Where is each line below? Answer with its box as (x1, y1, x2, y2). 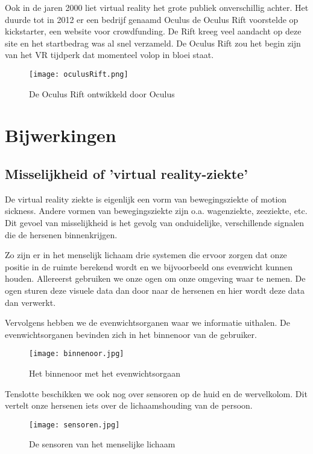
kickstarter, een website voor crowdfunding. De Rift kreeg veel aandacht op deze (5, 25, 302, 37)
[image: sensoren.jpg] (29, 420, 120, 429)
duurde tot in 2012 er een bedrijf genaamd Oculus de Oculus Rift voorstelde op (5, 13, 299, 25)
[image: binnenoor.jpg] (29, 349, 124, 358)
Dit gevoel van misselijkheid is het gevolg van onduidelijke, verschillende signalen (5, 216, 305, 229)
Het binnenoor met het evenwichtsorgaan (29, 366, 180, 379)
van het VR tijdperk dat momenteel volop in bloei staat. (5, 48, 214, 61)
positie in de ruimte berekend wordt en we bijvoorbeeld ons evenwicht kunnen (5, 260, 293, 273)
